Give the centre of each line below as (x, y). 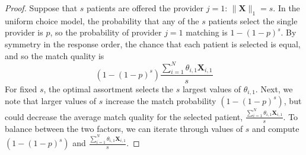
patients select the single (253, 20)
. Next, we (274, 88)
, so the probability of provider (106, 32)
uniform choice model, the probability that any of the (102, 20)
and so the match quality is (55, 55)
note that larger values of (51, 100)
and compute (276, 128)
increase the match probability (161, 100)
